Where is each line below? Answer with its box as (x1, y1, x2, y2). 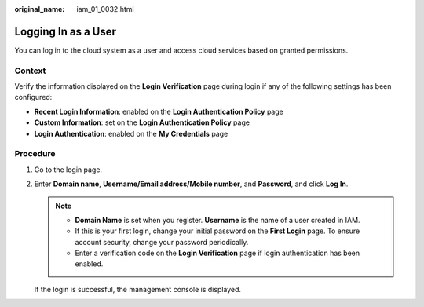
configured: (14, 93, 53, 102)
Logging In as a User (14, 24, 117, 38)
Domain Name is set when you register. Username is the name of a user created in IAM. (75, 215, 360, 225)
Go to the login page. (34, 165, 102, 174)
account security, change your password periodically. (75, 237, 249, 247)
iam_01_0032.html (76, 5, 134, 13)
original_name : (14, 5, 65, 13)
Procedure (14, 148, 56, 159)
